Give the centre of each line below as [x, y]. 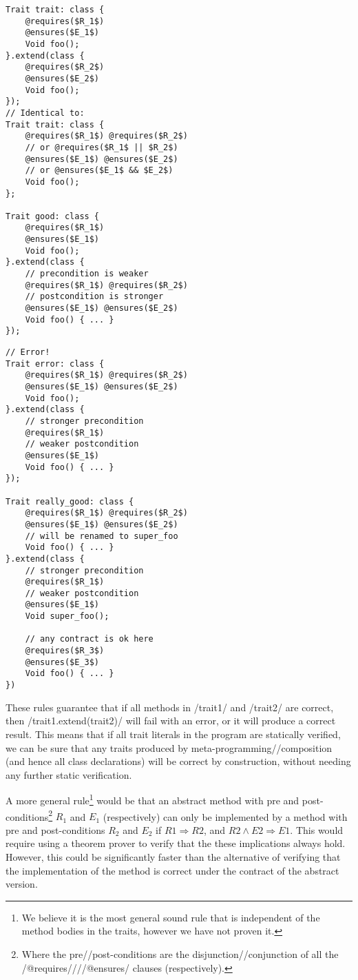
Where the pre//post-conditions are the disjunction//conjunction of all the [180, 953]
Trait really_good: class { [70, 501]
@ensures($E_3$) [62, 662]
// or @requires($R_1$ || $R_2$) [102, 147]
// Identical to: [45, 113]
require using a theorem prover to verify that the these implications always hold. [176, 843]
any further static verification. [69, 774]
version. [22, 884]
